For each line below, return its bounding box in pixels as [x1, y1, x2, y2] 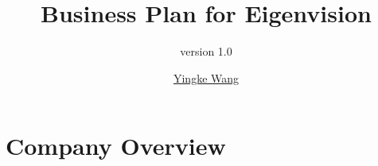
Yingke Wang [173, 69, 240, 86]
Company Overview [6, 129, 226, 162]
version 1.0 [180, 43, 232, 60]
